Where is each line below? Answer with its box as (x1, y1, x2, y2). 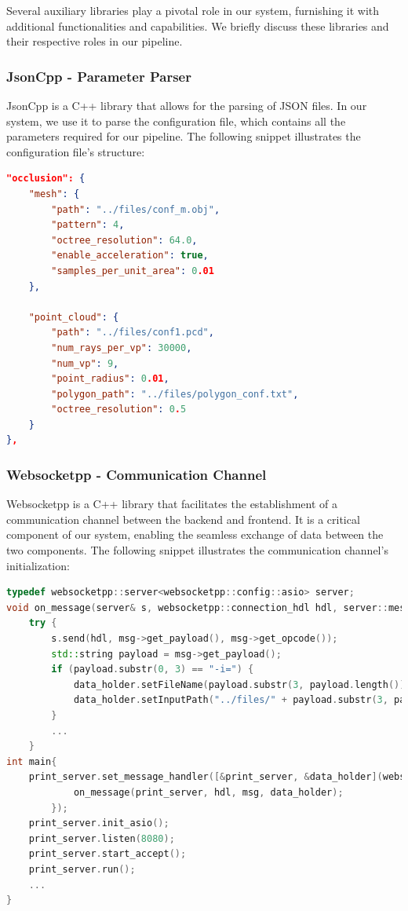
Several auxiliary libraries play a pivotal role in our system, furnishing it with (6, 2, 380, 18)
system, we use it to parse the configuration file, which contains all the (6, 112, 346, 129)
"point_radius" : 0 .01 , (51, 373, 169, 385)
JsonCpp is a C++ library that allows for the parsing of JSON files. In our (6, 97, 367, 113)
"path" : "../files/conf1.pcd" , (51, 327, 214, 338)
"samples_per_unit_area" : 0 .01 (51, 265, 214, 276)
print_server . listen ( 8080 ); (28, 832, 175, 844)
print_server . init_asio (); (28, 818, 169, 829)
